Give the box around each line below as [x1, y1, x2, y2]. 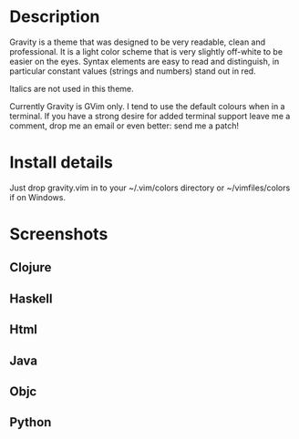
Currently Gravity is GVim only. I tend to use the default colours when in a [9, 100, 285, 111]
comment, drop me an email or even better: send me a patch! [9, 120, 240, 131]
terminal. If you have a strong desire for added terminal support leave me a [9, 110, 291, 121]
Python [9, 414, 52, 430]
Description [9, 6, 100, 27]
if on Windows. [9, 191, 67, 202]
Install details [9, 152, 114, 173]
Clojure [9, 260, 52, 275]
